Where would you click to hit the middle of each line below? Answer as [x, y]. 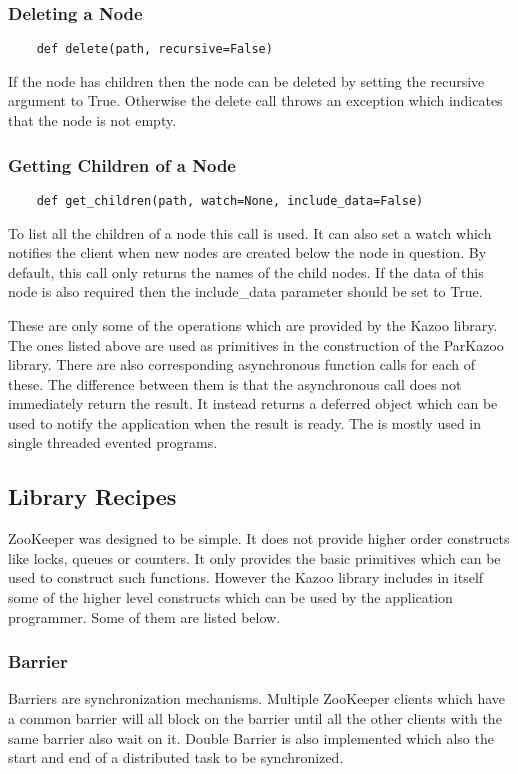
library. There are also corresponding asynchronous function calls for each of [242, 364]
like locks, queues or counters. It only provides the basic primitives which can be [254, 557]
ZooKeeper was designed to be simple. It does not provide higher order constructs [259, 538]
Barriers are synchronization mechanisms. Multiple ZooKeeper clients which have [257, 698]
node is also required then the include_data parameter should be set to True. [245, 291]
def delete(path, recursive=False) [154, 49]
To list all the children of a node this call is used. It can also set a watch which [250, 232]
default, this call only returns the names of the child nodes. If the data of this [246, 271]
